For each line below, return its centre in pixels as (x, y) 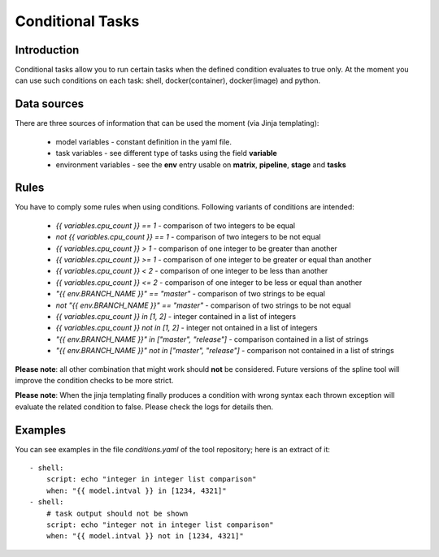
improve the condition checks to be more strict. (94, 380)
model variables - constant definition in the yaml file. (143, 141)
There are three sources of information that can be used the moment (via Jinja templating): (167, 123)
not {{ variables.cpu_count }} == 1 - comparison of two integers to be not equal (188, 237)
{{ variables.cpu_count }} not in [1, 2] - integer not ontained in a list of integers (187, 328)
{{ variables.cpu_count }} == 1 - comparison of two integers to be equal (176, 225)
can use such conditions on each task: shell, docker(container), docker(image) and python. (168, 80)
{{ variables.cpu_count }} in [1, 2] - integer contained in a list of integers (176, 316)
